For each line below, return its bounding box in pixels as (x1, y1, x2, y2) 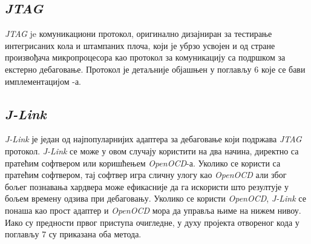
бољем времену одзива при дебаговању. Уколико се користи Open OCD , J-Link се (5, 192, 306, 205)
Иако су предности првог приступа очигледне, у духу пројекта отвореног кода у (5, 216, 300, 228)
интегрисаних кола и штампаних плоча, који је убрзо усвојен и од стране (5, 39, 275, 51)
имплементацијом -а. (5, 74, 82, 87)
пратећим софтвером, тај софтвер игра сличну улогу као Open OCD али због (5, 168, 287, 181)
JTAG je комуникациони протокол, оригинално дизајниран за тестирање (5, 27, 272, 40)
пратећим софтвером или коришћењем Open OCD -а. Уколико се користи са (5, 156, 281, 169)
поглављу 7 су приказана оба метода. (5, 228, 142, 240)
